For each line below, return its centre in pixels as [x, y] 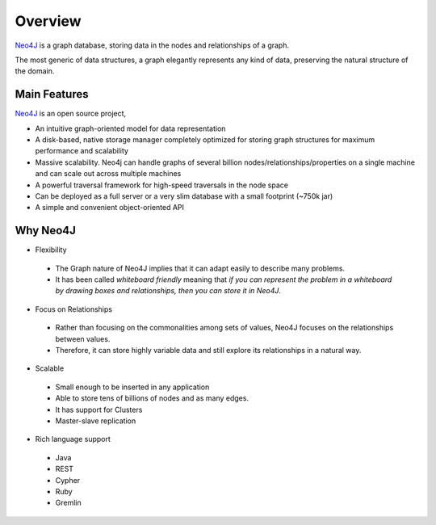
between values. [83, 338]
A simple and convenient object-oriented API [110, 208]
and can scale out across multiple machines [108, 174]
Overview [48, 21]
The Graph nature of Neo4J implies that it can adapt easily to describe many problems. [200, 268]
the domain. [35, 71]
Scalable [50, 368]
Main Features [52, 94]
